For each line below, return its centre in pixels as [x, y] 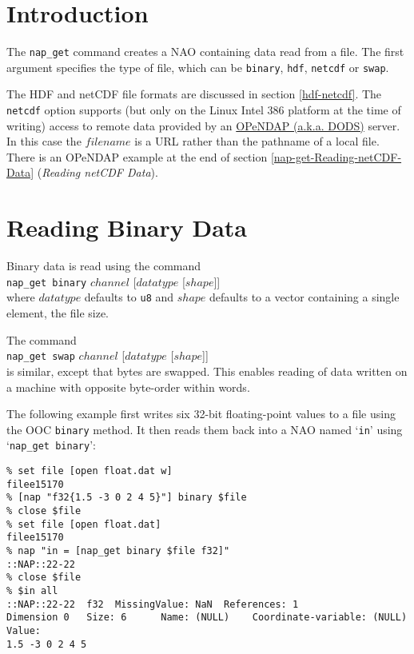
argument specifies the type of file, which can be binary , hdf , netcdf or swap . [198, 67]
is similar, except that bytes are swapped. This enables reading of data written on [207, 371]
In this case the [44, 141]
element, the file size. [58, 313]
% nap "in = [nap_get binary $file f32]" [118, 550]
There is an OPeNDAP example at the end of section [137, 156]
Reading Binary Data [127, 227]
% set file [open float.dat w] [90, 471]
